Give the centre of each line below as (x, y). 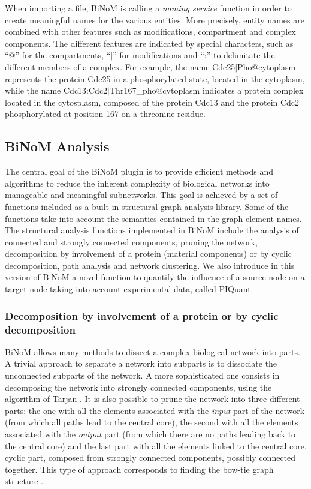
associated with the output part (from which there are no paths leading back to (150, 433)
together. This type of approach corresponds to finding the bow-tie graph (139, 469)
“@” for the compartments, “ (58, 55)
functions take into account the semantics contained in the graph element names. (153, 218)
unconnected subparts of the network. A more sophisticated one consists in (142, 375)
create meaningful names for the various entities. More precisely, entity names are (155, 19)
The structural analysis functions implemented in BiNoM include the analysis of (152, 230)
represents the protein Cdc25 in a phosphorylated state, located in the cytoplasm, (155, 78)
